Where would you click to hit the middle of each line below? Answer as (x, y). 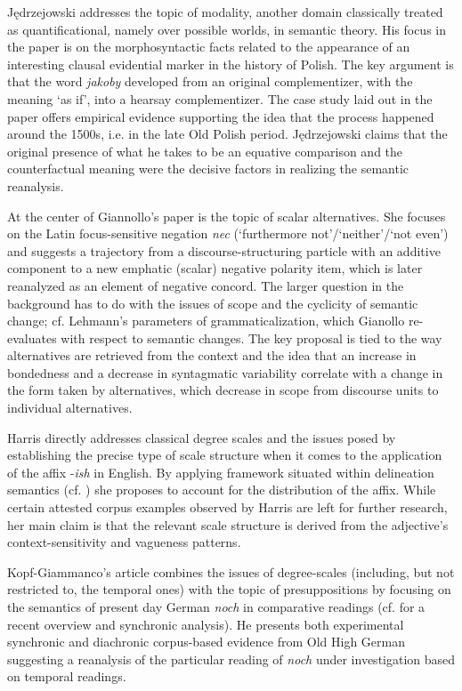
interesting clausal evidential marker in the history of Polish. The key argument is (231, 64)
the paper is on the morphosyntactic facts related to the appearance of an (209, 47)
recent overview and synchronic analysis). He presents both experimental (206, 624)
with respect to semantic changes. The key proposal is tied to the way (251, 337)
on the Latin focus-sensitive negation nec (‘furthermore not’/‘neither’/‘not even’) (228, 233)
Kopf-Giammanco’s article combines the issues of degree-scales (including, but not (231, 571)
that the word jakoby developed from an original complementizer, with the (210, 81)
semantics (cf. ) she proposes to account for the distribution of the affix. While (222, 490)
